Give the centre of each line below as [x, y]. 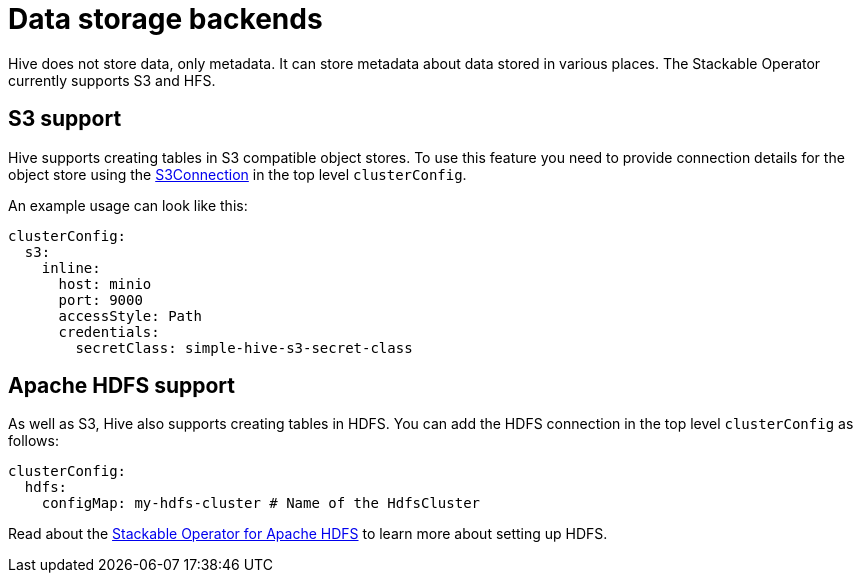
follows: [33, 441]
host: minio [105, 283]
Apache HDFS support [121, 386]
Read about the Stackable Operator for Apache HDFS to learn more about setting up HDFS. [308, 534]
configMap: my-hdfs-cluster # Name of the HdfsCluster [261, 503]
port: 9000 [100, 299]
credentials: [109, 331]
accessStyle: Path [130, 315]
